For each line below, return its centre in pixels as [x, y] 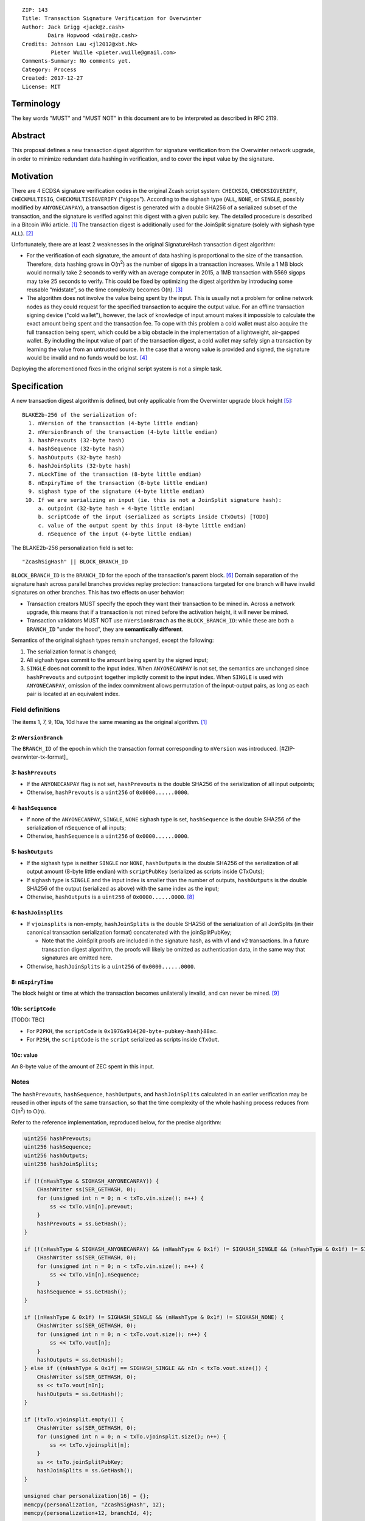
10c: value [24, 1055]
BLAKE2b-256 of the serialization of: [80, 415]
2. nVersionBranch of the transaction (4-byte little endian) [123, 432]
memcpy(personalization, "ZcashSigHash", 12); [95, 1505]
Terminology [36, 104]
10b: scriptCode [33, 1009]
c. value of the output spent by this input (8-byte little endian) [142, 525]
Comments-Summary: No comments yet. [77, 61]
